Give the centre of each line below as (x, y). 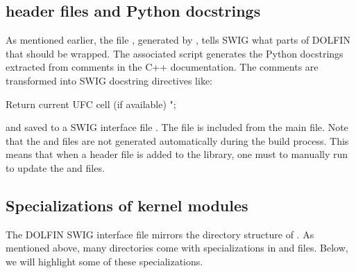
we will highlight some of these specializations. (104, 261)
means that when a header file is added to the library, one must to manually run (177, 154)
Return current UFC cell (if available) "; (91, 104)
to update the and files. (55, 167)
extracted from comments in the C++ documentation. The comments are (162, 67)
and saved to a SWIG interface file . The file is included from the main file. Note (177, 127)
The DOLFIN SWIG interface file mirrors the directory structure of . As (160, 234)
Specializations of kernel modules (127, 205)
